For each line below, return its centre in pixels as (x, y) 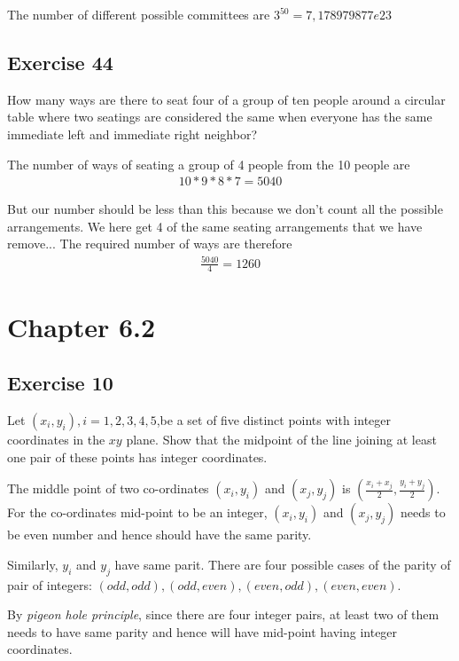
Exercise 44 (60, 62)
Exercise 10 (60, 383)
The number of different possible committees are (139, 14)
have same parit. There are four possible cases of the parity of (283, 564)
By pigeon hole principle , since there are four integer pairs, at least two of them (223, 614)
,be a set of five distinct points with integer (274, 419)
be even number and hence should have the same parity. (159, 535)
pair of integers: (50, 584)
